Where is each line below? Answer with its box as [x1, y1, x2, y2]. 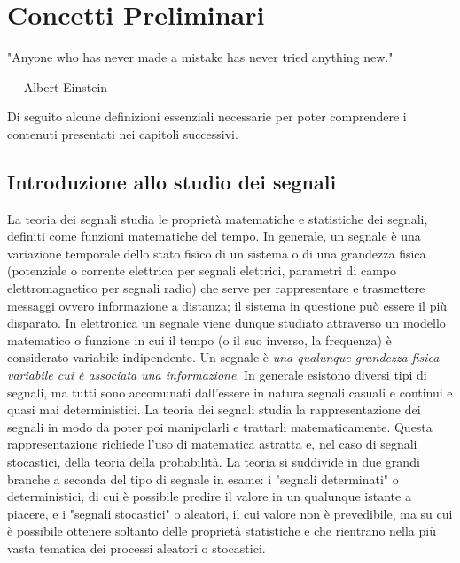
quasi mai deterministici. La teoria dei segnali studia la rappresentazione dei [7, 400, 421, 419]
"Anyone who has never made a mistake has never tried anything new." [7, 48, 394, 66]
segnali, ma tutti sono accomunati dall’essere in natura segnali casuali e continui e [7, 382, 453, 401]
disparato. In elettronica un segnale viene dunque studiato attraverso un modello [7, 313, 446, 332]
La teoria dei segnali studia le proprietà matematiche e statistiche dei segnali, [7, 209, 428, 228]
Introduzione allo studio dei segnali [7, 167, 337, 195]
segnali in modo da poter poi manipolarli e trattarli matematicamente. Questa [7, 417, 433, 436]
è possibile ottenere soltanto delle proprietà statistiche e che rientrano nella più [7, 521, 436, 540]
